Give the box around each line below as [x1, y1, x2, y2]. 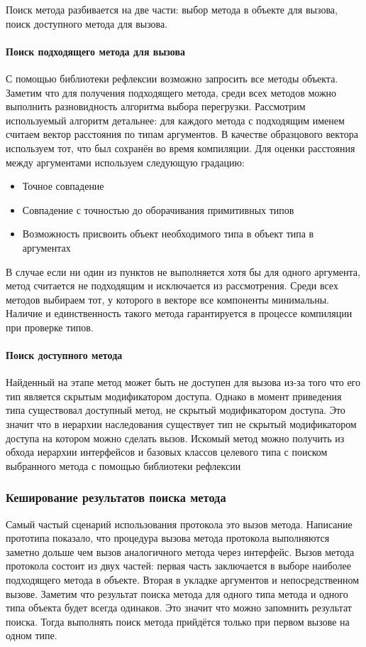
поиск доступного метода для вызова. [6, 16, 168, 31]
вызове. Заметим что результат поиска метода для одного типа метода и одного [6, 586, 348, 601]
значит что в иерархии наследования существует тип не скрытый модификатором [6, 417, 357, 432]
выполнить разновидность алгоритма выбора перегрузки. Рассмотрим [6, 99, 306, 114]
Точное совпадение [22, 178, 104, 193]
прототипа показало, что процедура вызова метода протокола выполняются [6, 530, 330, 545]
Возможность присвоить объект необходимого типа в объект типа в [22, 226, 314, 241]
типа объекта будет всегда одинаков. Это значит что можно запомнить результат [6, 600, 352, 615]
